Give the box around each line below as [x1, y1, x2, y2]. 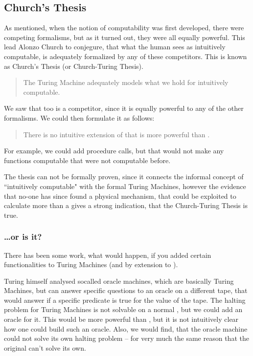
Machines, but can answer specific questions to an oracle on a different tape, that [4, 285, 248, 295]
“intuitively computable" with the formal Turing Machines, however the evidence [4, 181, 246, 191]
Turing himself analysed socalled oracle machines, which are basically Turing [4, 275, 234, 286]
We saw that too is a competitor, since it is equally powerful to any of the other [4, 103, 244, 113]
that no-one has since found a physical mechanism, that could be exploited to [4, 190, 236, 201]
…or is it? [4, 230, 42, 243]
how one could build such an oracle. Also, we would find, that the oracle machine [4, 323, 248, 334]
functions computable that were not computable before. [4, 155, 171, 165]
